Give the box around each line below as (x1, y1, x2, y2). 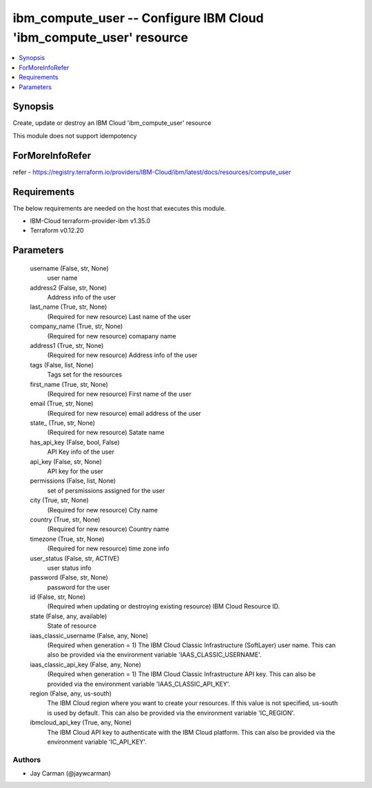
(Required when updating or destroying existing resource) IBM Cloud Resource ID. (47, 602, 280, 611)
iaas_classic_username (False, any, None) (30, 631, 148, 640)
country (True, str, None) (30, 515, 101, 523)
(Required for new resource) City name (47, 506, 158, 514)
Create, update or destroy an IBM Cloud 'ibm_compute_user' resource (12, 119, 211, 127)
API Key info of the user (47, 448, 115, 456)
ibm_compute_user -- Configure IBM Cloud (12, 10, 265, 26)
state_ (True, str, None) (30, 419, 96, 427)
